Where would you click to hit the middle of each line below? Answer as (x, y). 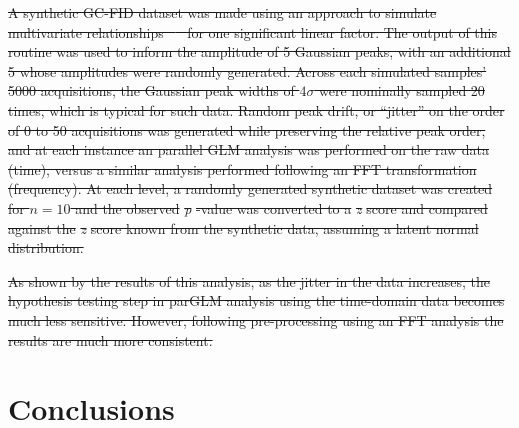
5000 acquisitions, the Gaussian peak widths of (151, 90)
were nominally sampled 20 (402, 90)
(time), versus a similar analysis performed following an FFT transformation (242, 168)
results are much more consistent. (110, 339)
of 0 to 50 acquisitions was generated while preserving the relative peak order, (247, 129)
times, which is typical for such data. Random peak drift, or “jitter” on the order (256, 109)
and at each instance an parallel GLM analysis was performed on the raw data (249, 149)
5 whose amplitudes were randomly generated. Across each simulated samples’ (247, 70)
